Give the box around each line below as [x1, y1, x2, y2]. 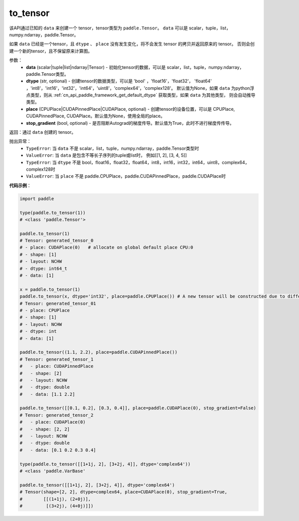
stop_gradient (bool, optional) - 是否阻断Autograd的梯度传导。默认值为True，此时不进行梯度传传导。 [26, 120, 234, 126]
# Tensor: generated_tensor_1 [19, 356, 94, 362]
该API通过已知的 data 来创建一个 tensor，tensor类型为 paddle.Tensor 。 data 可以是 [9, 25, 188, 31]
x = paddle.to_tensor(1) [19, 286, 81, 292]
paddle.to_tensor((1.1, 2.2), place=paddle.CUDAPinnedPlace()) [19, 349, 178, 355]
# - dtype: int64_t [19, 265, 67, 271]
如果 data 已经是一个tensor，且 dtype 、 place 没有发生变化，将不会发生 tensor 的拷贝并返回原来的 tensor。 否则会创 [9, 41, 255, 47]
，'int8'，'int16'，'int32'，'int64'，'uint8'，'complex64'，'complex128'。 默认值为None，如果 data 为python [26, 85, 250, 91]
